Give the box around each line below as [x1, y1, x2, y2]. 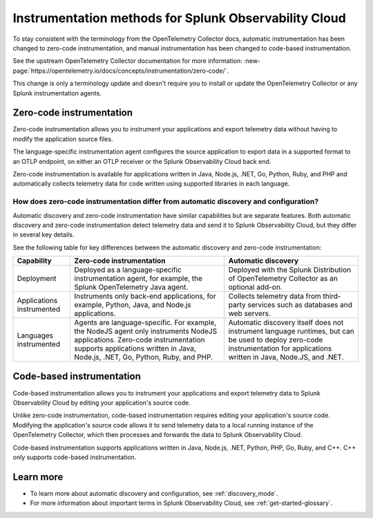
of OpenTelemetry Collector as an [228, 274, 338, 284]
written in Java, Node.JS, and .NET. [228, 353, 344, 362]
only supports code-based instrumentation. [12, 453, 137, 461]
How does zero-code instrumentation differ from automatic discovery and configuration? [12, 197, 319, 207]
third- [323, 291, 341, 301]
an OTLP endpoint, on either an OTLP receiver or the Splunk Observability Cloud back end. [12, 157, 271, 165]
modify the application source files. [12, 135, 113, 143]
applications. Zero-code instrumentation [74, 335, 205, 345]
